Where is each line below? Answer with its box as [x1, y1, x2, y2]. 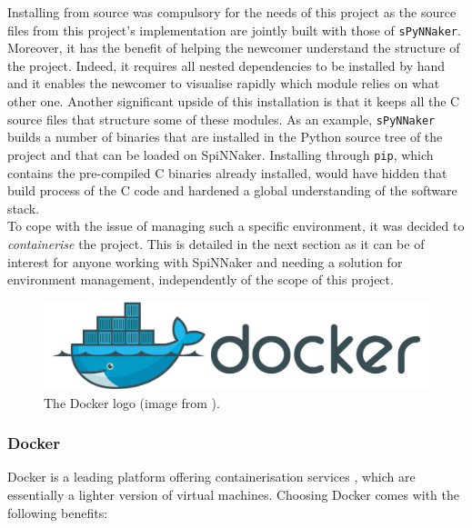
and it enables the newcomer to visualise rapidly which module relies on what [7, 74, 440, 93]
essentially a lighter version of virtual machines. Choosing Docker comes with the [7, 484, 459, 503]
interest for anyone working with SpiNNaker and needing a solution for [7, 252, 403, 271]
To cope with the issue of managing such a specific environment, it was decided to [7, 216, 465, 235]
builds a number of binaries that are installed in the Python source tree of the [7, 127, 443, 146]
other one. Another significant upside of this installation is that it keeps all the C [7, 92, 460, 111]
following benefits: [7, 503, 108, 522]
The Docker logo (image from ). [44, 393, 220, 412]
